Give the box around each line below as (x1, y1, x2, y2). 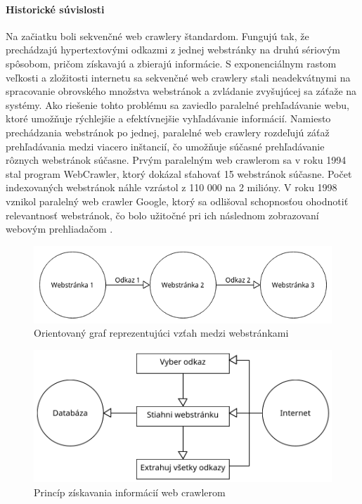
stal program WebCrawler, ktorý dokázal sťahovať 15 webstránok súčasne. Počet (6, 166, 352, 181)
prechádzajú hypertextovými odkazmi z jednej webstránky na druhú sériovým (6, 42, 340, 57)
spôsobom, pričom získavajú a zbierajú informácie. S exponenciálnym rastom (6, 56, 337, 70)
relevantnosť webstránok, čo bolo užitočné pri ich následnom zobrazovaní (6, 207, 319, 222)
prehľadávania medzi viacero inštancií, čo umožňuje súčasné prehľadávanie (6, 138, 325, 153)
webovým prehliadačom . (6, 221, 113, 236)
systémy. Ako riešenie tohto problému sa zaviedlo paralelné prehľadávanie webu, (6, 97, 349, 112)
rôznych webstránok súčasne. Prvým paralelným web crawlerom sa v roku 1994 (6, 153, 347, 167)
